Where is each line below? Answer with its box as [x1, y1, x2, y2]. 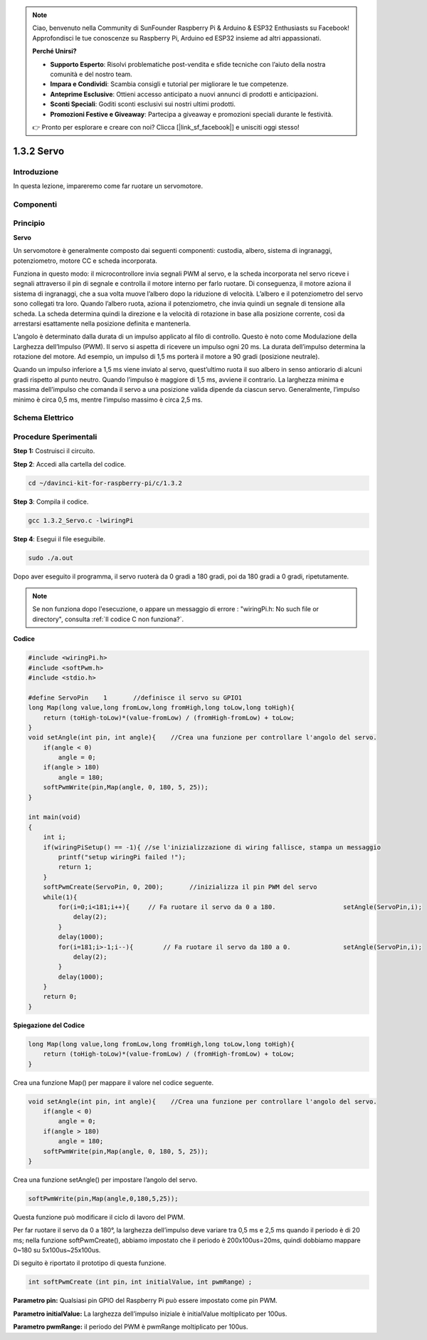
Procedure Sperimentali [13, 432, 97, 442]
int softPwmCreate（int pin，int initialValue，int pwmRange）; [28, 1278, 253, 1286]
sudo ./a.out [28, 554, 74, 562]
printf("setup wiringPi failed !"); [58, 853, 186, 861]
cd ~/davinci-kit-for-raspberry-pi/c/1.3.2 [28, 479, 183, 487]
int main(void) [28, 813, 81, 821]
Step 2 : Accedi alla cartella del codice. [13, 459, 126, 468]
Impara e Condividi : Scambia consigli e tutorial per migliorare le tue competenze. [50, 80, 289, 88]
